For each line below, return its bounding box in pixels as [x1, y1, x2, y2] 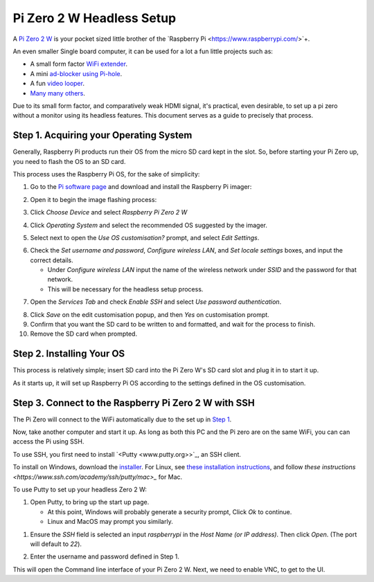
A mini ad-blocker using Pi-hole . [30, 69, 123, 78]
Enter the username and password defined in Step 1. [30, 552, 180, 561]
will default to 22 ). [30, 540, 82, 548]
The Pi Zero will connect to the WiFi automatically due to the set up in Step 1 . [12, 415, 232, 424]
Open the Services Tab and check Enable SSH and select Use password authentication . [30, 298, 282, 306]
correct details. [30, 256, 74, 264]
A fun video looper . [30, 80, 84, 88]
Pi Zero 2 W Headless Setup [12, 10, 177, 26]
